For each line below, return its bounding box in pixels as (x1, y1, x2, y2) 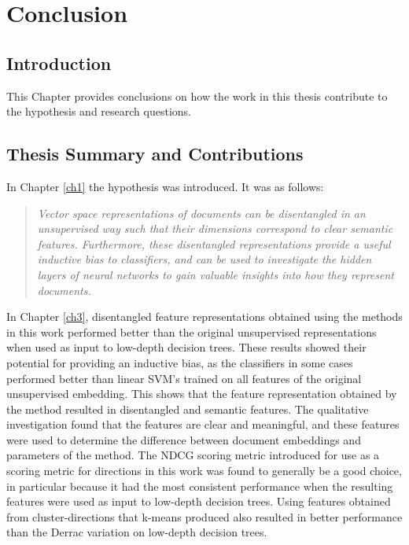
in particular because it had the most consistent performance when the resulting (6, 477, 393, 494)
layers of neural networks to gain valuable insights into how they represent (37, 266, 394, 282)
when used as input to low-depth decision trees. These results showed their (6, 339, 367, 355)
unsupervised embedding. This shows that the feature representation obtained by (6, 385, 397, 402)
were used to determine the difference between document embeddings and (6, 431, 361, 447)
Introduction (6, 50, 112, 75)
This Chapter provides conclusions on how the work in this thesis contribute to (6, 87, 388, 104)
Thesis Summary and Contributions (6, 142, 304, 166)
